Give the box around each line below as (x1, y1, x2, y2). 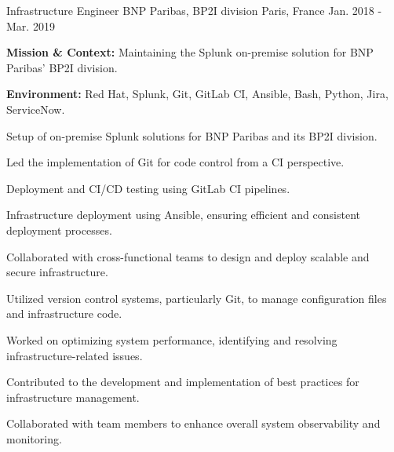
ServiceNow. (6, 100, 65, 117)
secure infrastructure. (6, 264, 108, 280)
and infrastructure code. (6, 305, 122, 322)
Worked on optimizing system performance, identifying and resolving (6, 331, 337, 348)
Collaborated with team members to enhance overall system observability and (6, 415, 381, 432)
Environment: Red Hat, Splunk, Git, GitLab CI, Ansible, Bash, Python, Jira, (6, 86, 389, 102)
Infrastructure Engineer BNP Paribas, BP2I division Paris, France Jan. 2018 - (6, 2, 382, 18)
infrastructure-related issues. (6, 347, 143, 363)
